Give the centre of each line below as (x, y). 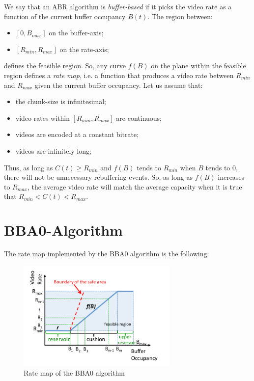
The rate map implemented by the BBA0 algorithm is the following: (107, 254)
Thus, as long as (28, 167)
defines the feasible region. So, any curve (65, 66)
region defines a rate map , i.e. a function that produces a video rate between (119, 75)
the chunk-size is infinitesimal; (61, 101)
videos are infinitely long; (53, 150)
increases (231, 177)
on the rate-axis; (84, 49)
